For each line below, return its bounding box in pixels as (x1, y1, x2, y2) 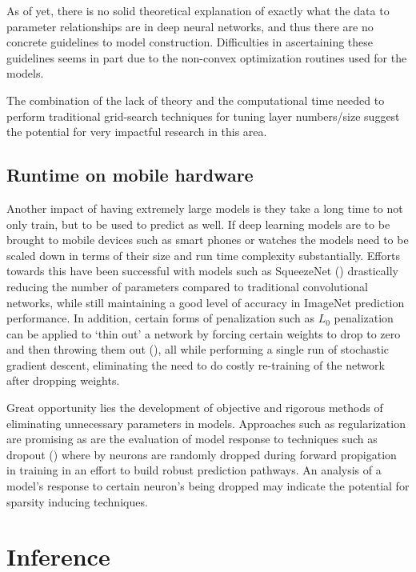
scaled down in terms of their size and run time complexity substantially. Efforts (6, 246, 400, 263)
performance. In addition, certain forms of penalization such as (6, 310, 315, 326)
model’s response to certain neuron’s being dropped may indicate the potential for (6, 478, 410, 494)
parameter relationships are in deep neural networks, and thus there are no (6, 18, 374, 34)
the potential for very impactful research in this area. (6, 123, 267, 140)
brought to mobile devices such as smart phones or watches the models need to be (6, 231, 409, 248)
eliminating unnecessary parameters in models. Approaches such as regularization (6, 414, 406, 431)
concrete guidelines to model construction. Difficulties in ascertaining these (6, 34, 374, 50)
